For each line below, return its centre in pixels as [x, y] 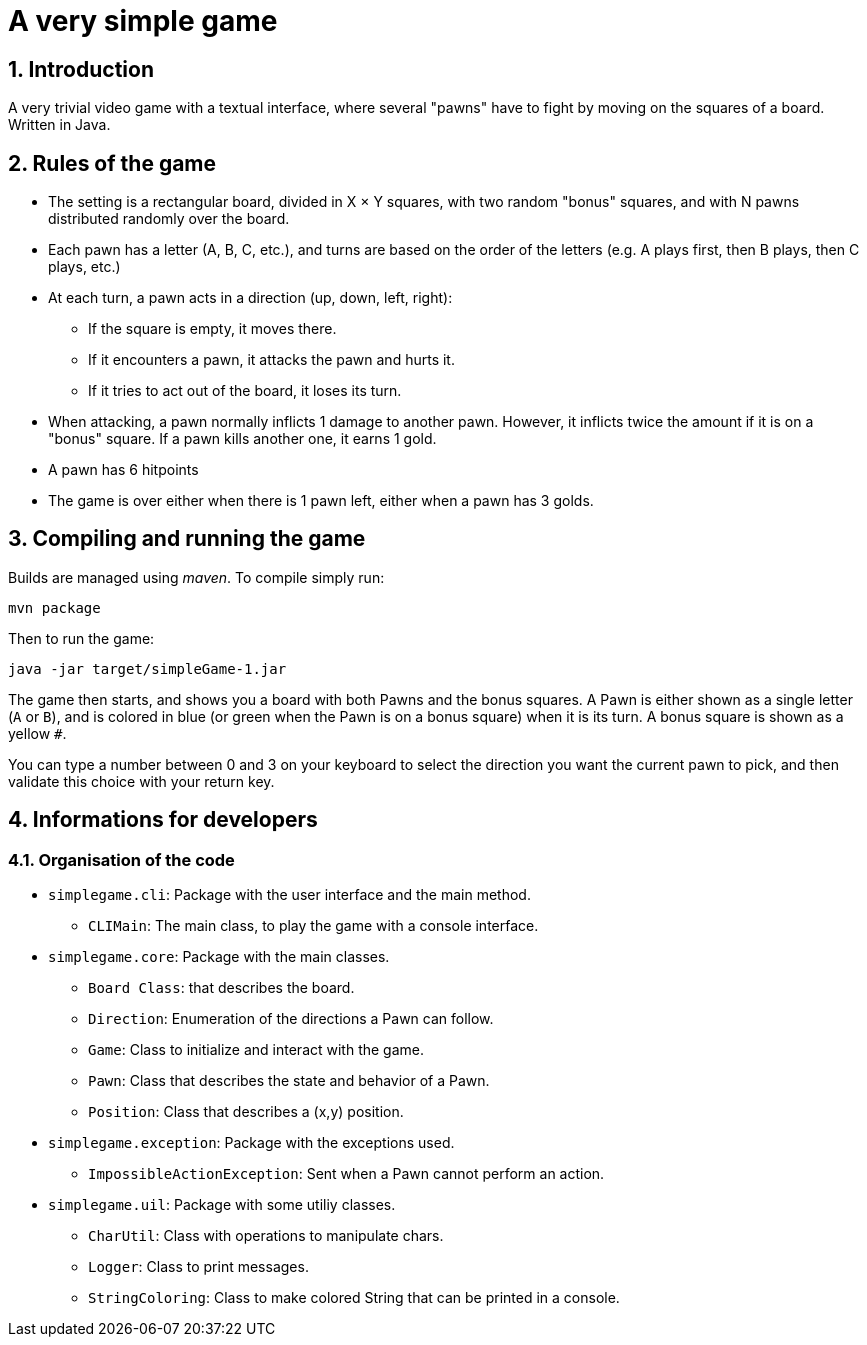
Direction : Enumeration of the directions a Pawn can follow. [291, 1019]
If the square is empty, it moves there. [212, 329]
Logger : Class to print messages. [198, 1267]
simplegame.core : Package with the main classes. [219, 957]
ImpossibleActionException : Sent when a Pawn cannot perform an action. [346, 1174]
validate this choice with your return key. [141, 781]
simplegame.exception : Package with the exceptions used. [251, 1143]
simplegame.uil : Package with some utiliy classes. [222, 1205]
